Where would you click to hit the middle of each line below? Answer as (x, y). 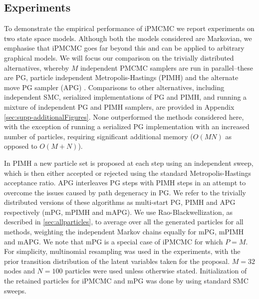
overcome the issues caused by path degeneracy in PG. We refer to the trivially (125, 192)
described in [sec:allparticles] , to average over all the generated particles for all (124, 222)
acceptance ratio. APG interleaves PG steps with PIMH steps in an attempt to (125, 183)
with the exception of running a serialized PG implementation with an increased (127, 126)
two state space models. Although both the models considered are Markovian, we (128, 38)
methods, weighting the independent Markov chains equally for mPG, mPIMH (124, 232)
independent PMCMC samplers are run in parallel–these (166, 67)
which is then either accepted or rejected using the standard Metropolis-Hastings (128, 173)
